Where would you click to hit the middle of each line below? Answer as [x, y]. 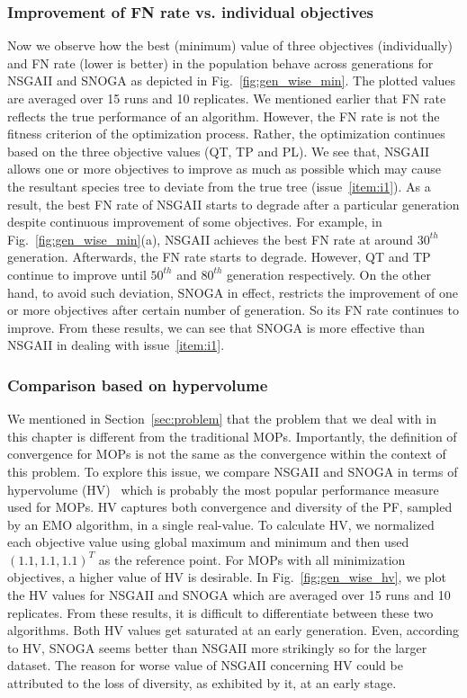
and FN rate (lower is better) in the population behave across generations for [220, 63]
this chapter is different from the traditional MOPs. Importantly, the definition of [232, 436]
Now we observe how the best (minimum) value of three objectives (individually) [230, 45]
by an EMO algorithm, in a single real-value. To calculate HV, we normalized [221, 524]
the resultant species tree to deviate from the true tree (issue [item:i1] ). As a [219, 186]
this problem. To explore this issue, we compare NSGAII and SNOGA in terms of [233, 471]
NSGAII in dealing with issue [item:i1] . [116, 345]
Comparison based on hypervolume [138, 385]
